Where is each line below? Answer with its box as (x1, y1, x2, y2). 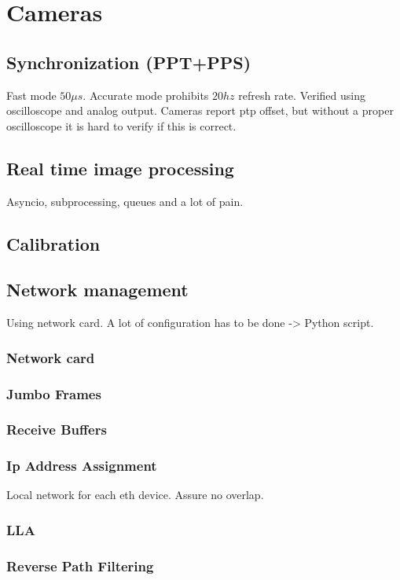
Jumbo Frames (6, 384, 101, 403)
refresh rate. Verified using (238, 86, 365, 103)
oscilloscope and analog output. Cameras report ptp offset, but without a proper (6, 102, 394, 119)
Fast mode (6, 86, 57, 103)
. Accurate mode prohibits (83, 86, 209, 103)
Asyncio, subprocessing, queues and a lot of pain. (6, 193, 244, 209)
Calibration (6, 231, 101, 255)
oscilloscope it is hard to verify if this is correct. (6, 117, 237, 134)
